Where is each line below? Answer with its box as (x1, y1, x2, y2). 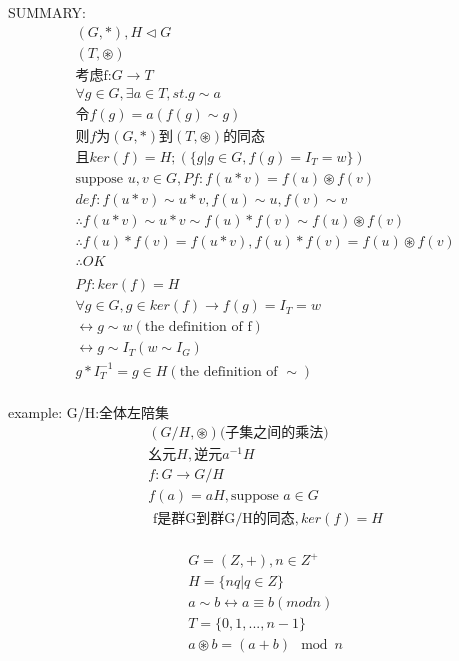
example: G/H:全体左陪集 (8, 401, 170, 422)
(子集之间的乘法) (219, 426, 329, 441)
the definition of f (144, 320, 252, 335)
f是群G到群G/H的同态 (153, 511, 295, 526)
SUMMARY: (8, 2, 86, 22)
